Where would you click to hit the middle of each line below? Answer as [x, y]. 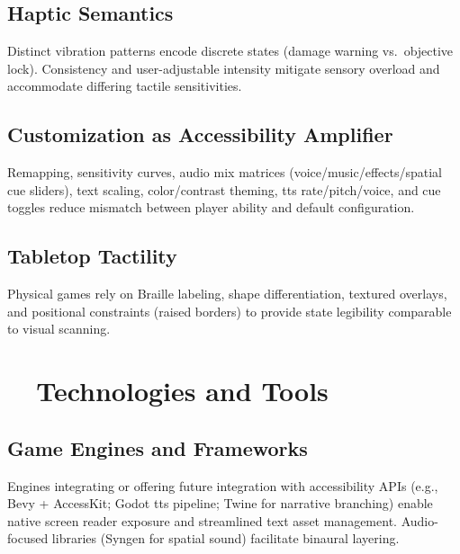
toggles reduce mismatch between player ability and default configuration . [211, 207]
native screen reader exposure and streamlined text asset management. [202, 520]
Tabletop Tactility [92, 256]
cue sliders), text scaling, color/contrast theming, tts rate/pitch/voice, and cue [224, 189]
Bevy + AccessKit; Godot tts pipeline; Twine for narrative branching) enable [220, 503]
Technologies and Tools [182, 391]
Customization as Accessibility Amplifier [200, 134]
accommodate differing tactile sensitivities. [125, 86]
